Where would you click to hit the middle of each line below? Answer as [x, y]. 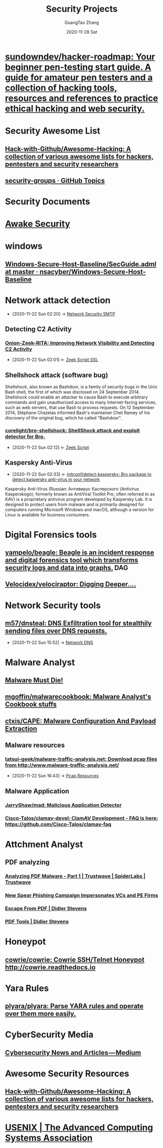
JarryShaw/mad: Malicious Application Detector [63, 805]
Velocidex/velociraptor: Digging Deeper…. [71, 584]
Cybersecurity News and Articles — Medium [73, 1053]
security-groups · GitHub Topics [55, 181]
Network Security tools [53, 605]
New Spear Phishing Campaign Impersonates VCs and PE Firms [82, 895]
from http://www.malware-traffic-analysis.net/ [62, 765]
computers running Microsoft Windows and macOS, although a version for [80, 510]
